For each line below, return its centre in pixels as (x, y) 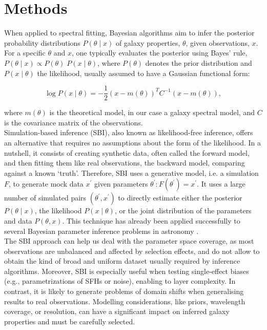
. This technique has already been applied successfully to (151, 220)
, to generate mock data (46, 184)
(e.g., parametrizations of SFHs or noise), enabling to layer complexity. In (120, 281)
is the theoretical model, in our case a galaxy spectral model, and (152, 112)
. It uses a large (221, 184)
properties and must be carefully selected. (70, 321)
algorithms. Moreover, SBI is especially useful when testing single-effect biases (127, 271)
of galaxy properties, (148, 42)
